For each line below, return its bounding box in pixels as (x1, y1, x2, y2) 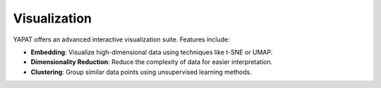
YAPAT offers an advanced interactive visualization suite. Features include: (13, 35, 231, 44)
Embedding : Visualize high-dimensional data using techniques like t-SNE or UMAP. (30, 48, 273, 56)
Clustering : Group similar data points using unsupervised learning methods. (30, 68, 252, 76)
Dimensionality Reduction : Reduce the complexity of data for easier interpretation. (30, 58, 273, 66)
